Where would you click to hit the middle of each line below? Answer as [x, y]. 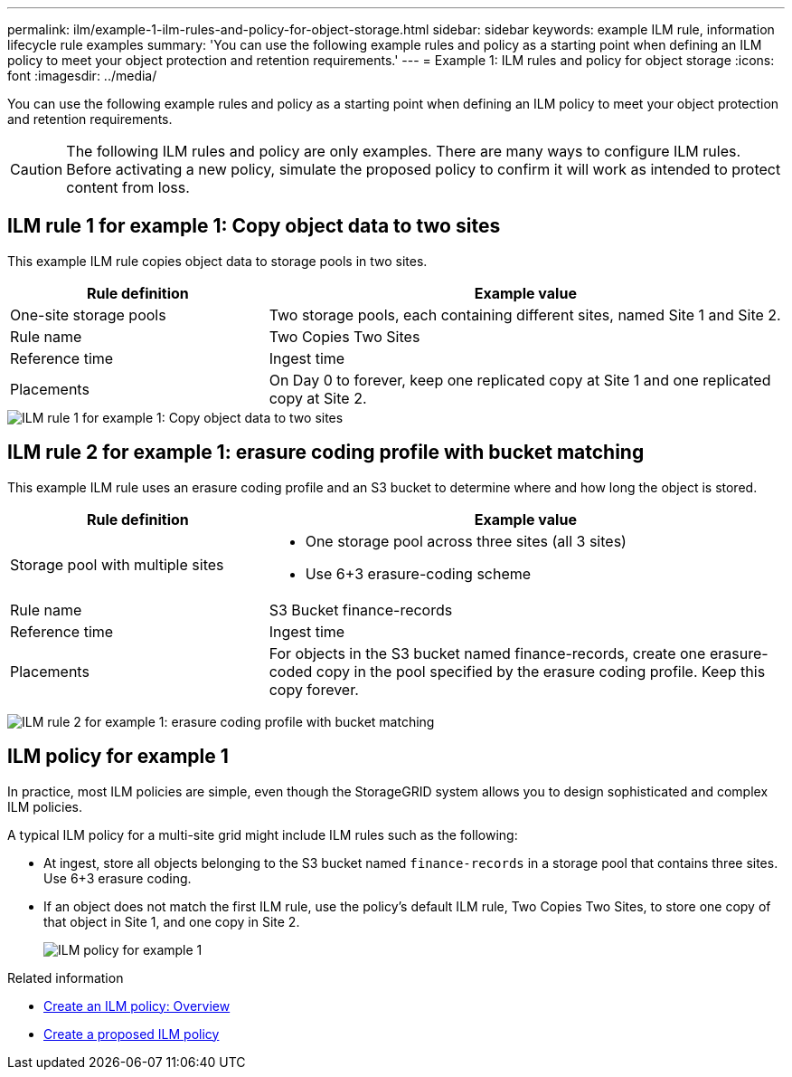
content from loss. [128, 187]
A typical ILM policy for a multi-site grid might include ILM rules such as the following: [263, 834]
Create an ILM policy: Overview [137, 1006]
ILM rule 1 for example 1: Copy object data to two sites [254, 226]
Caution [37, 169]
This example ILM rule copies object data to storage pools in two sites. [217, 261]
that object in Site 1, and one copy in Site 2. [172, 921]
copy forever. [314, 689]
